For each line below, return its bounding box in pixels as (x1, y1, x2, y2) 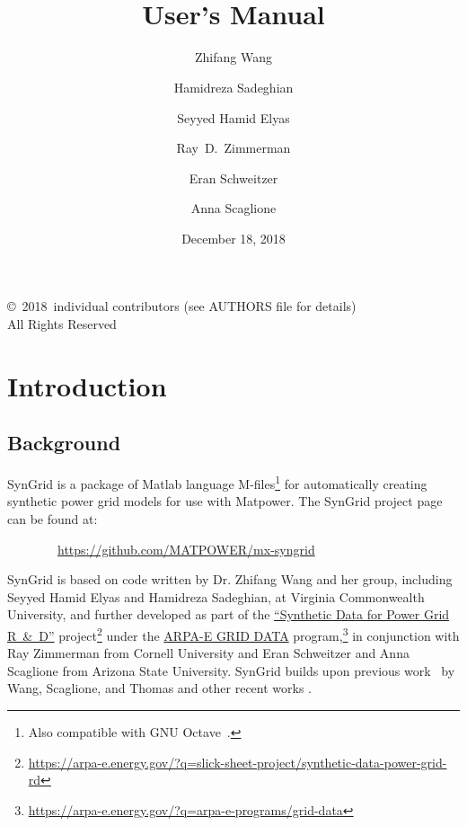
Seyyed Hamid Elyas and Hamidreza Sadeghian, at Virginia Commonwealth (7, 587, 425, 606)
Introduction (7, 367, 167, 404)
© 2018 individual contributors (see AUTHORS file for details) (7, 297, 357, 315)
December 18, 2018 (181, 228, 286, 247)
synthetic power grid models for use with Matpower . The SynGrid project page (7, 492, 443, 511)
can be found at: (7, 510, 98, 528)
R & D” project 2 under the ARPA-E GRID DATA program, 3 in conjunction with (7, 624, 460, 644)
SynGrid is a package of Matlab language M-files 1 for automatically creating (7, 472, 427, 493)
